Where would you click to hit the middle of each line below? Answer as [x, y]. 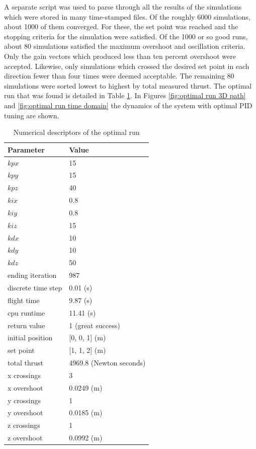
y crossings [24, 400]
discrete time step [35, 287]
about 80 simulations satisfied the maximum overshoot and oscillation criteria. [125, 46]
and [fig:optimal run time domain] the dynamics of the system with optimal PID [128, 105]
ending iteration [32, 275]
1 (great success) [95, 325]
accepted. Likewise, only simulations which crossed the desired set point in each [127, 66]
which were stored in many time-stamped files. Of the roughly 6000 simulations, [127, 16]
